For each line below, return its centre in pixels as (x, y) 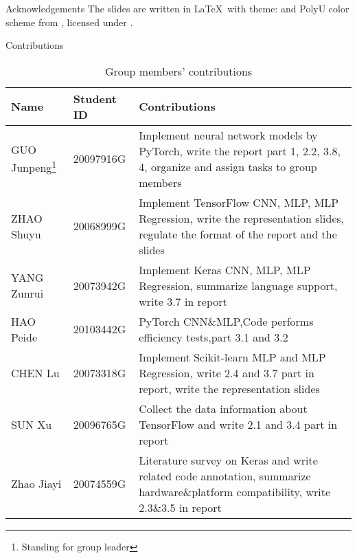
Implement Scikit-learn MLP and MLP (232, 357)
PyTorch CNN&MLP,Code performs (226, 321)
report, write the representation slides (229, 388)
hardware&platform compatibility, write (235, 491)
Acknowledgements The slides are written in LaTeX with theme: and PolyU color (177, 8)
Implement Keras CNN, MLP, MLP (225, 269)
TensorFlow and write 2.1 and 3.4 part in (238, 424)
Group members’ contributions (178, 71)
